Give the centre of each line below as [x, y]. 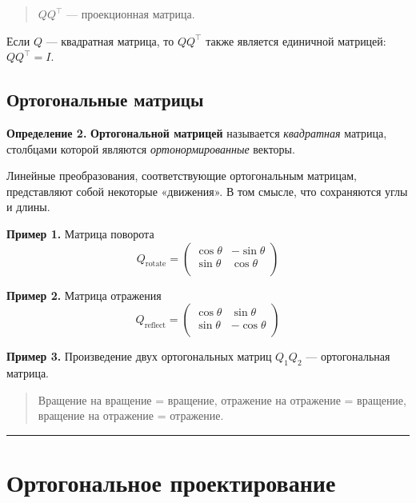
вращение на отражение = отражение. [131, 415]
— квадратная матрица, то [110, 40]
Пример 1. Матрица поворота [80, 233]
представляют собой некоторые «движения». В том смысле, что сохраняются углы [207, 191]
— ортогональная [348, 356]
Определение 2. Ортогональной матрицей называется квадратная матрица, [197, 132]
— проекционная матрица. [131, 14]
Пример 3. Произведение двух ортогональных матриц [139, 356]
